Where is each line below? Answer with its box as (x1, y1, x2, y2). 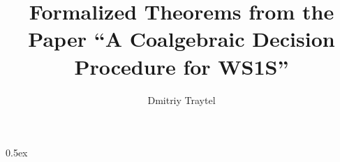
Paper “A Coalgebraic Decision (28, 24, 335, 53)
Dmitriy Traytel (147, 92, 216, 107)
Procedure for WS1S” (74, 52, 289, 80)
